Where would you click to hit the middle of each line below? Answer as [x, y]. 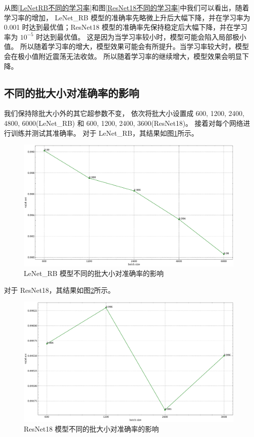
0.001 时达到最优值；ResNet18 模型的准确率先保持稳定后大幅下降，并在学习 [126, 27]
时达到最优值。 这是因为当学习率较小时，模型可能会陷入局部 [134, 36]
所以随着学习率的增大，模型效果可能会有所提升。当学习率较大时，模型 [134, 46]
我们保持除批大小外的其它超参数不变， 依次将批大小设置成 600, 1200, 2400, [124, 113]
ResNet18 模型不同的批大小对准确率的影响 [91, 429]
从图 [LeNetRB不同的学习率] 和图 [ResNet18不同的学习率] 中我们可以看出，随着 [127, 7]
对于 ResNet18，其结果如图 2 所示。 [59, 290]
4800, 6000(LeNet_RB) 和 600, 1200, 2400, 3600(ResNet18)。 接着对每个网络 [124, 123]
